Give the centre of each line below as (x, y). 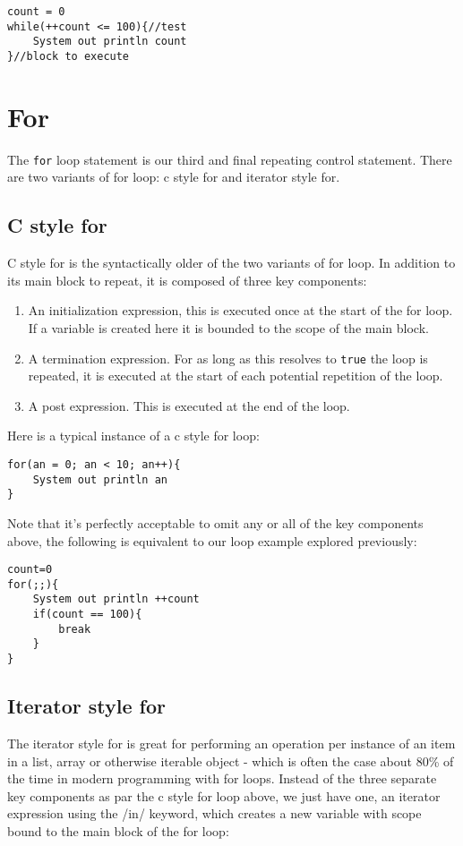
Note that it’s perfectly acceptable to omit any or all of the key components (215, 522)
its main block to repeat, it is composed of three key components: (187, 280)
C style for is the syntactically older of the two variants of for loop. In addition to (231, 263)
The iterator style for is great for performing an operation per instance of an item (231, 743)
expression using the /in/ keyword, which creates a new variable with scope (214, 813)
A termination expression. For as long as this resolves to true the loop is (228, 358)
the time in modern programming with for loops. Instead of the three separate (222, 778)
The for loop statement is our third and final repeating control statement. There (230, 159)
